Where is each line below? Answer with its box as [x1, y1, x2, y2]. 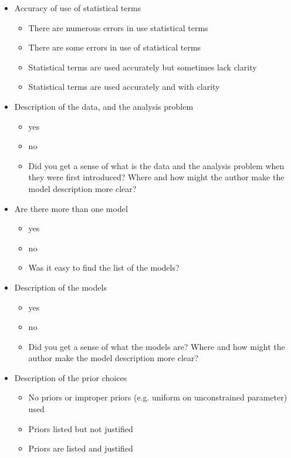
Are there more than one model [14, 202, 128, 214]
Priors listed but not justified [28, 422, 133, 435]
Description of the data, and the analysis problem [14, 100, 194, 112]
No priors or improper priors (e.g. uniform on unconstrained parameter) [28, 391, 287, 403]
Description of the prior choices [14, 371, 127, 383]
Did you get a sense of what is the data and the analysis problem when [28, 159, 285, 171]
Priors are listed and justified [28, 442, 133, 454]
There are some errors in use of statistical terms [28, 41, 201, 53]
